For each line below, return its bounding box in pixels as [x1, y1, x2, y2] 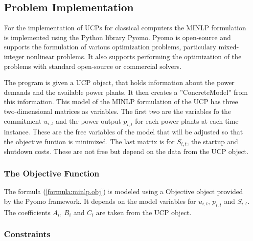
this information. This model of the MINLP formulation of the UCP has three [4, 96, 238, 107]
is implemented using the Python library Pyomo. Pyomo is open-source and [4, 32, 231, 42]
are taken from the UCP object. [96, 207, 192, 217]
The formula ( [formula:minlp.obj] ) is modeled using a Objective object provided [4, 186, 243, 197]
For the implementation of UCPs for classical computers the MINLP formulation [4, 22, 246, 33]
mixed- [218, 42, 239, 52]
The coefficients [4, 207, 50, 217]
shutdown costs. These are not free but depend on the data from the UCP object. [4, 146, 249, 156]
